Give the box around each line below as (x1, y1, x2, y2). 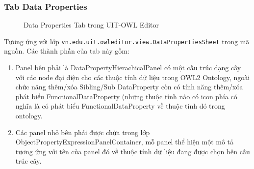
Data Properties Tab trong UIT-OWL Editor (24, 20, 159, 30)
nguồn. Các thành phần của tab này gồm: (4, 46, 129, 56)
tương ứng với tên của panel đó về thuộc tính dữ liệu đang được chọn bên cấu (15, 146, 250, 156)
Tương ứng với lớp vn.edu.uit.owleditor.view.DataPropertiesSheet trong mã (4, 36, 250, 46)
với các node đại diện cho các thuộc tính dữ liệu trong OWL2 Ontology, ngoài (15, 72, 250, 82)
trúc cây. (15, 156, 42, 166)
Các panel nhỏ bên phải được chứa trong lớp (15, 127, 150, 137)
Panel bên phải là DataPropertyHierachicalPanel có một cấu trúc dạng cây (15, 62, 241, 73)
